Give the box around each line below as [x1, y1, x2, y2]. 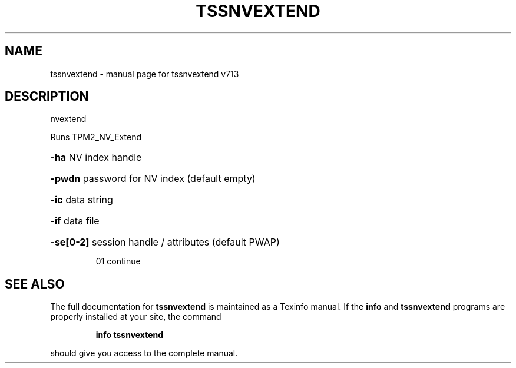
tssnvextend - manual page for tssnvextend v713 [50, 68, 239, 79]
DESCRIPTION [5, 89, 89, 104]
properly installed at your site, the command [50, 311, 221, 322]
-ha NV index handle [50, 151, 142, 164]
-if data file [50, 215, 100, 227]
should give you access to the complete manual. [50, 348, 238, 359]
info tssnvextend [95, 330, 164, 340]
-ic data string [50, 194, 113, 206]
